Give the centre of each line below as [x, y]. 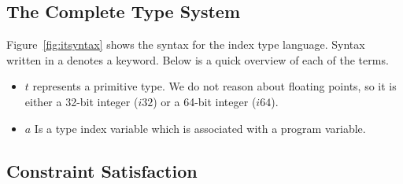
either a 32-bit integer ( [81, 101]
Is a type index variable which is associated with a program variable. [200, 128]
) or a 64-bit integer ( [205, 101]
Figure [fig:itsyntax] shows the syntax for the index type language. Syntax [186, 44]
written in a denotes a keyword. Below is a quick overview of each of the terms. [198, 59]
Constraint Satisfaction [102, 170]
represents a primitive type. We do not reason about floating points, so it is [214, 86]
